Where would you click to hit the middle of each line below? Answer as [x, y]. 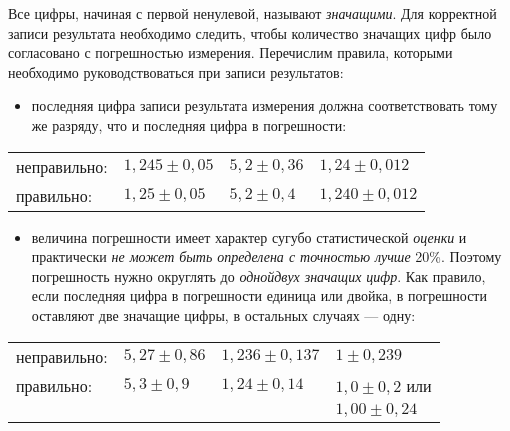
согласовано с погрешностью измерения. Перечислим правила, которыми [230, 52]
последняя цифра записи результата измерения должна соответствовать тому [264, 105]
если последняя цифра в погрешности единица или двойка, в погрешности [259, 295]
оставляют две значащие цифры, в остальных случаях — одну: [223, 314]
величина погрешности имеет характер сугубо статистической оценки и [249, 236]
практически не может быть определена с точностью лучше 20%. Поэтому [266, 256]
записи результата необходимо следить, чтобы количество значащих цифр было [250, 32]
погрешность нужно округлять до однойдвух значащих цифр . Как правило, [258, 275]
